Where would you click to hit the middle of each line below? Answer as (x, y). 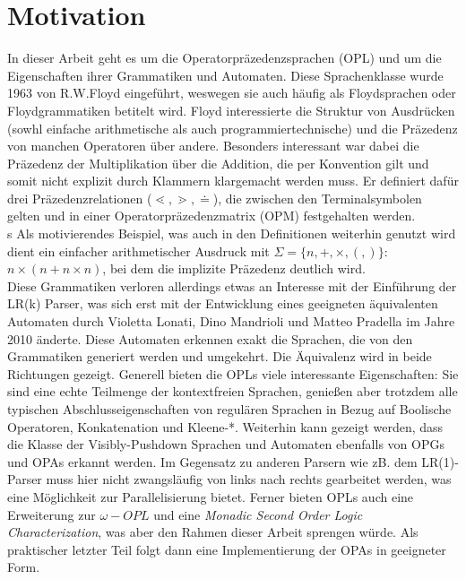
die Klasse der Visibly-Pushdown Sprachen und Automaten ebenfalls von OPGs (226, 444)
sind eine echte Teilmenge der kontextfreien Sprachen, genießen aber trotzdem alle (233, 391)
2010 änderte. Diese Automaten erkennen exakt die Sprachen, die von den (210, 338)
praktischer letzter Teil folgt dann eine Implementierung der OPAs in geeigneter (227, 549)
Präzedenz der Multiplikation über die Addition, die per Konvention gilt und (218, 163)
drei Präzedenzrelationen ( (80, 198)
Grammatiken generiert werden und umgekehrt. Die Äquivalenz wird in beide (220, 356)
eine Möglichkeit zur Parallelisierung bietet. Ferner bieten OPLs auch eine (211, 496)
